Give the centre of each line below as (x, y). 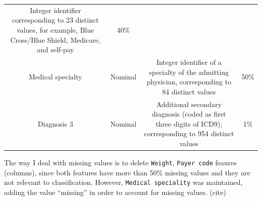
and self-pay (55, 49)
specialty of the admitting (189, 72)
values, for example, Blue (55, 29)
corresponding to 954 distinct (189, 133)
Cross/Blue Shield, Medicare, (55, 39)
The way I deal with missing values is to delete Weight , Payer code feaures (120, 163)
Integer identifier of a (189, 62)
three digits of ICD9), (189, 123)
